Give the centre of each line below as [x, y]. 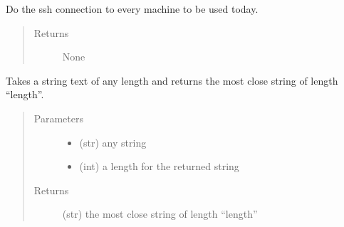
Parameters [58, 118]
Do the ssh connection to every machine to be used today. [132, 9]
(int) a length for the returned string [159, 166]
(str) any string [113, 142]
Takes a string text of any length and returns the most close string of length [172, 80]
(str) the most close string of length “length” [160, 214]
